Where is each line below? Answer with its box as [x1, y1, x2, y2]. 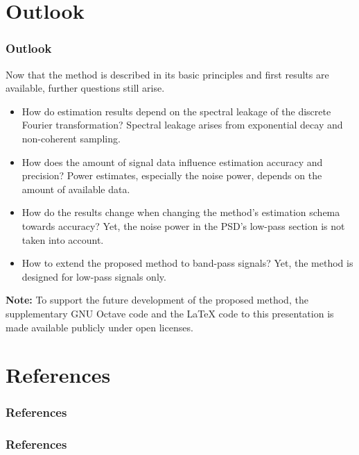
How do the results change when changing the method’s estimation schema [21, 205, 340, 220]
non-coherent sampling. [21, 131, 121, 145]
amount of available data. [21, 181, 130, 196]
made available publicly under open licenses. [6, 320, 193, 334]
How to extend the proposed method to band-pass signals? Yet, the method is [21, 256, 353, 270]
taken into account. [21, 232, 104, 247]
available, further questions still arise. [6, 81, 165, 95]
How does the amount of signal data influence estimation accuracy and [21, 154, 323, 169]
